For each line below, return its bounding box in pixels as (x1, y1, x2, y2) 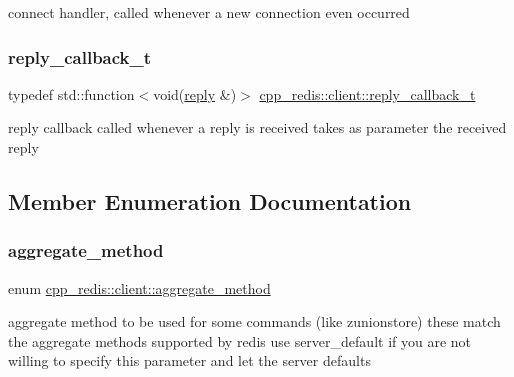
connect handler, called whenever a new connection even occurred (8, 2, 410, 22)
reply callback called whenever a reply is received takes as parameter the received (8, 117, 507, 138)
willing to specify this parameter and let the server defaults (8, 350, 371, 371)
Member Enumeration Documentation (8, 185, 412, 216)
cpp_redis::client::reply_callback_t (259, 83, 476, 104)
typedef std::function (8, 83, 135, 104)
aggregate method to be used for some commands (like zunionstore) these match (8, 311, 501, 332)
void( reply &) (153, 83, 237, 104)
